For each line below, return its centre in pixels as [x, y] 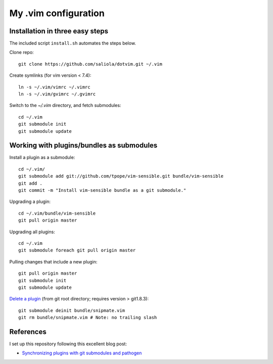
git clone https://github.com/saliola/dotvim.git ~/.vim [90, 64]
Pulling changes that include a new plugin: [53, 262]
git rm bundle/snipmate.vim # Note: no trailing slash [88, 318]
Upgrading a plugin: [30, 201]
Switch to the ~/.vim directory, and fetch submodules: [65, 106]
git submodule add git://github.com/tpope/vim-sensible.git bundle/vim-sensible [121, 176]
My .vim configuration [57, 13]
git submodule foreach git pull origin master [77, 250]
